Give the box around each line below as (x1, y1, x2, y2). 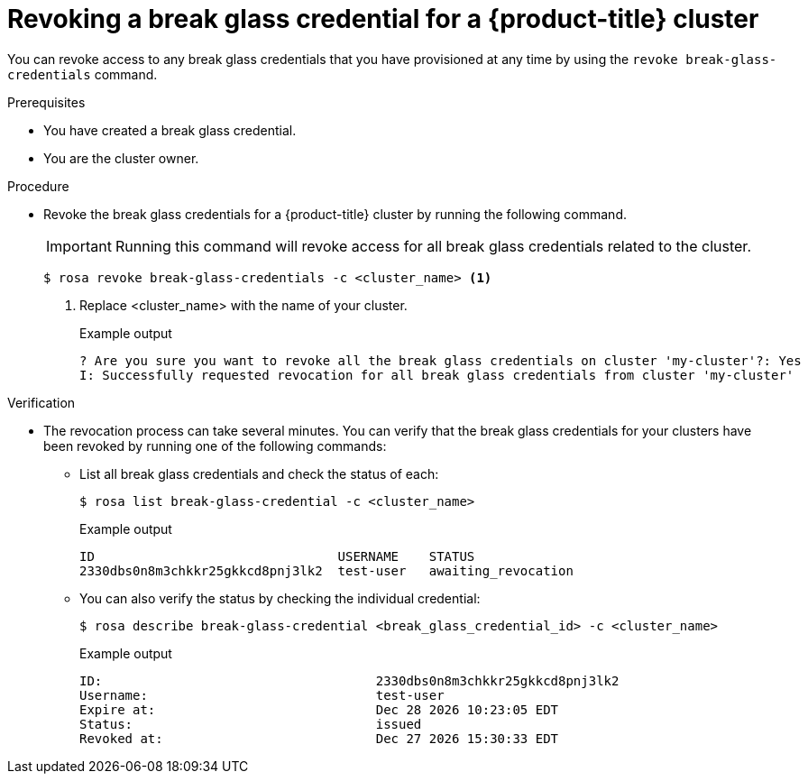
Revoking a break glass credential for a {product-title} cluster (7, 4, 759, 34)
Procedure (7, 178, 69, 194)
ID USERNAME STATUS (79, 548, 475, 564)
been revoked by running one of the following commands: (43, 437, 387, 454)
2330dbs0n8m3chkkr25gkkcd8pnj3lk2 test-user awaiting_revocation (79, 563, 574, 578)
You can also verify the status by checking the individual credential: (79, 590, 481, 606)
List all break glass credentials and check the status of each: (79, 465, 439, 482)
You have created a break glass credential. (43, 122, 297, 138)
